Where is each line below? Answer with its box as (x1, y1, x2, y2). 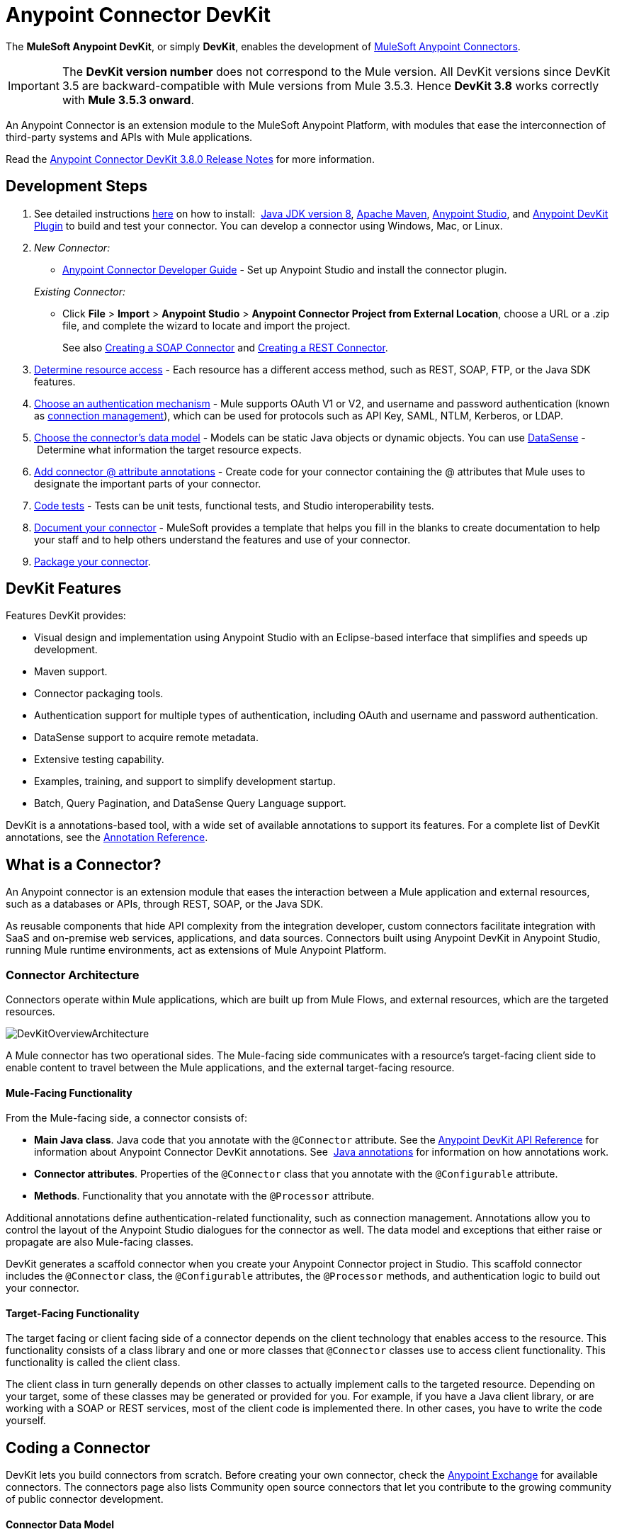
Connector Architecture (6, 967, 140, 982)
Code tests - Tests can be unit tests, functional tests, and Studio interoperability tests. (34, 499, 434, 512)
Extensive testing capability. (34, 753, 164, 766)
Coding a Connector (6, 1438, 151, 1457)
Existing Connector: (34, 285, 126, 298)
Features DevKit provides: (6, 609, 126, 622)
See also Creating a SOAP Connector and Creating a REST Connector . (62, 341, 388, 354)
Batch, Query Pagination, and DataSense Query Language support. (34, 797, 346, 810)
